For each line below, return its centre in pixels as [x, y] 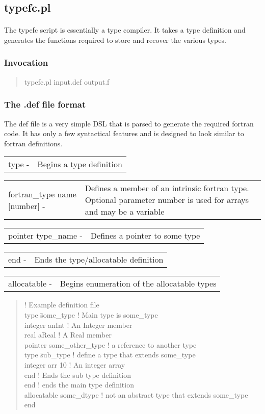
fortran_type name [42, 194]
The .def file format [45, 104]
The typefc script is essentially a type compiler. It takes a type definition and [125, 30]
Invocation [26, 62]
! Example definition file [62, 305]
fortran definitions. [33, 143]
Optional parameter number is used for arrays [167, 200]
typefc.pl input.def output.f [67, 81]
